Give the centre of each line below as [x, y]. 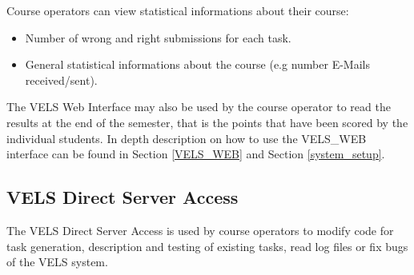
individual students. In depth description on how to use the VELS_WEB [187, 138]
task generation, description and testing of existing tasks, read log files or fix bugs [207, 246]
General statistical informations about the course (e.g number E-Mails [197, 64]
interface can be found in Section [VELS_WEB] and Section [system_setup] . [196, 154]
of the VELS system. [57, 262]
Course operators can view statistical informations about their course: [178, 10]
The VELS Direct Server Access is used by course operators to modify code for [200, 230]
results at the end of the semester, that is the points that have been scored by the [207, 122]
